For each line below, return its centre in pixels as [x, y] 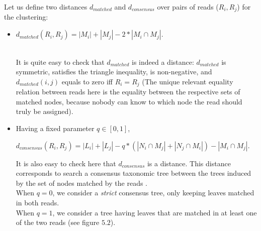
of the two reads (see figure [58, 222]
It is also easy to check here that [66, 163]
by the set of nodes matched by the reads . [81, 183]
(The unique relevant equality [188, 81]
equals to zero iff [87, 81]
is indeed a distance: [163, 62]
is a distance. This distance [189, 163]
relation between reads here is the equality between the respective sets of [128, 92]
